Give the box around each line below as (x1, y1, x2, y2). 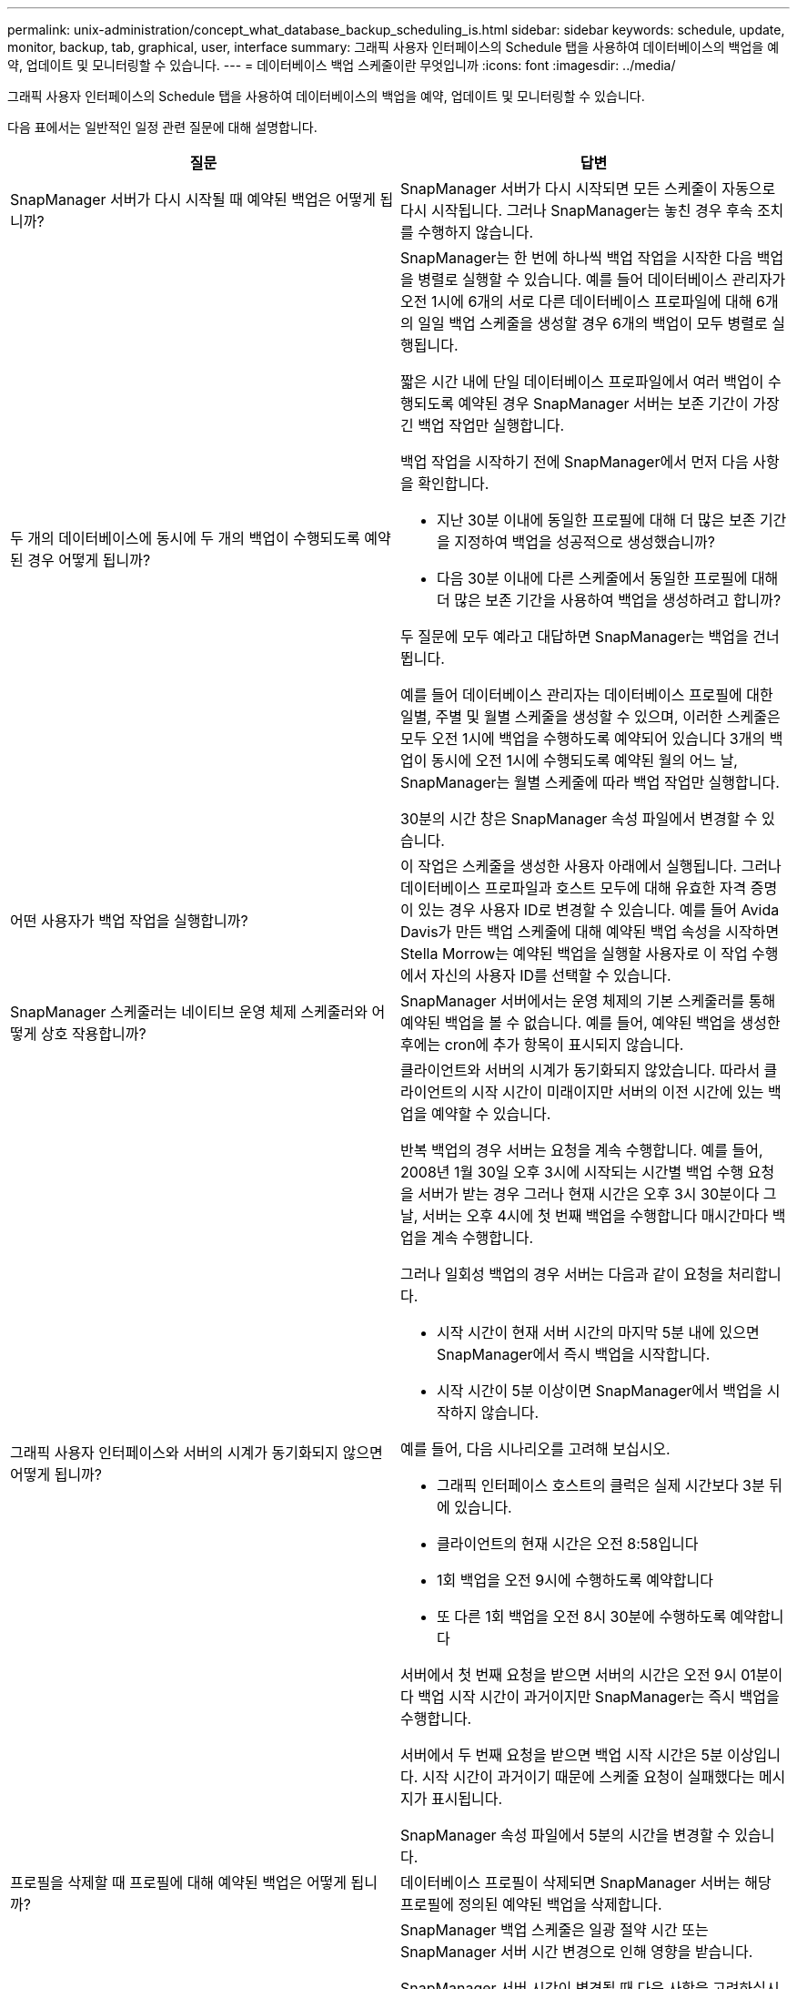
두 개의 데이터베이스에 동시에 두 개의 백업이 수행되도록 (10, 529, 360, 547)
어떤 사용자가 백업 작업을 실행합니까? (10, 912, 248, 930)
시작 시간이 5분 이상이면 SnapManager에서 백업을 (437, 1382, 763, 1400)
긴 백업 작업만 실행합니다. (400, 416, 565, 434)
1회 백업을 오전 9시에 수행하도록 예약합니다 (437, 1571, 713, 1589)
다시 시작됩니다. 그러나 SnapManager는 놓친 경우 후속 (400, 201, 753, 219)
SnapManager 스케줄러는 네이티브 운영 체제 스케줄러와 (10, 1003, 368, 1021)
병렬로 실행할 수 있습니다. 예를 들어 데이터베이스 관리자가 (418, 270, 786, 289)
